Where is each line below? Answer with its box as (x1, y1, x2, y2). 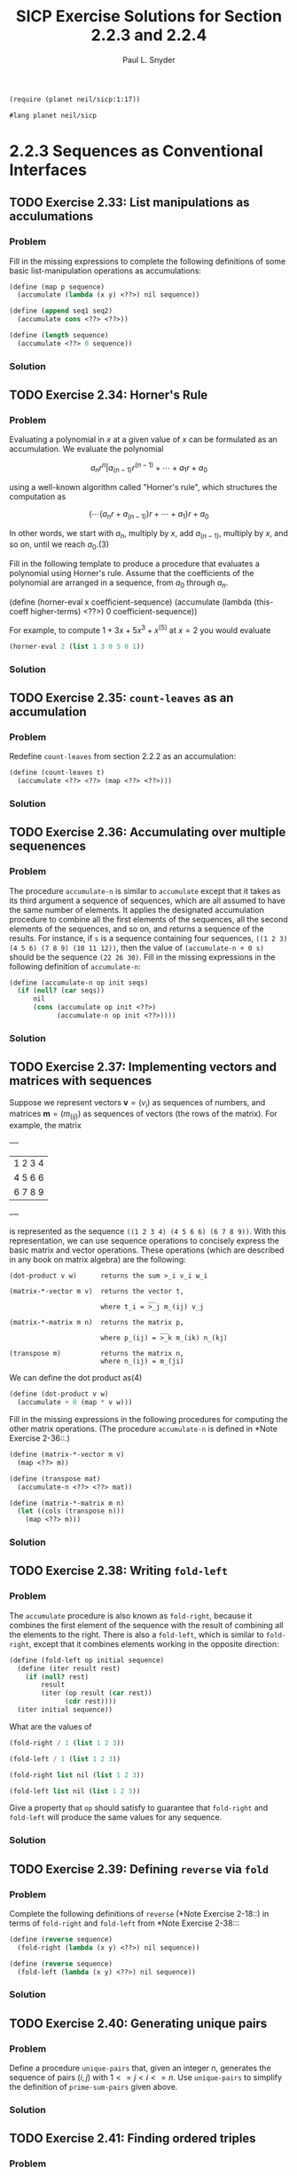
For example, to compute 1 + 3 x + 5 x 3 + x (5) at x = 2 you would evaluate (9, 623, 271, 636)
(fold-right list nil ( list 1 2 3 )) (9, 1770, 145, 1779)
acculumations (9, 209, 94, 224)
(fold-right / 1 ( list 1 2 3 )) (9, 1738, 125, 1747)
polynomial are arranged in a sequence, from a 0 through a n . (9, 577, 229, 590)
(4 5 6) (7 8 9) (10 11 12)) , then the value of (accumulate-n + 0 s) (9, 942, 264, 953)
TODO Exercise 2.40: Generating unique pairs (9, 2015, 268, 2030)
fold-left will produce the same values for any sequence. (9, 1812, 223, 1823)
